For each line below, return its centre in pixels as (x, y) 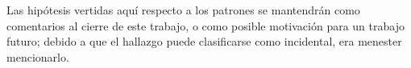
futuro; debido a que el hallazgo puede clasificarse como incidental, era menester (204, 41)
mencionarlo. (38, 56)
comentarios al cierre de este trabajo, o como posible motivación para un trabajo (205, 25)
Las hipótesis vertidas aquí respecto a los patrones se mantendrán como (183, 10)
